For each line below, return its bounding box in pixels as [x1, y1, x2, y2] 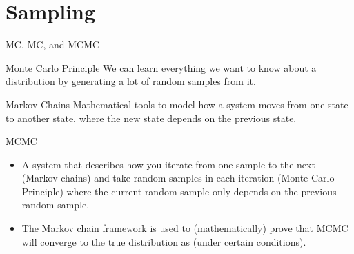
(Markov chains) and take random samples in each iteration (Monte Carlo [21, 170, 335, 185]
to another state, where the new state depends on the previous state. [6, 110, 297, 125]
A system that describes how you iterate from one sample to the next [21, 157, 315, 171]
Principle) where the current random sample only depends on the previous [21, 184, 337, 198]
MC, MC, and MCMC [6, 37, 100, 52]
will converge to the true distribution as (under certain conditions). [21, 234, 306, 248]
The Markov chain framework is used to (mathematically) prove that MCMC [21, 221, 348, 235]
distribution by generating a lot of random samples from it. [6, 74, 256, 88]
